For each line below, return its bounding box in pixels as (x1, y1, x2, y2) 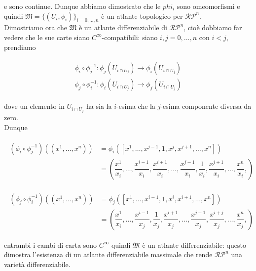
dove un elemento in (4, 101, 65, 111)
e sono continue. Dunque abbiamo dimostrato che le (4, 1, 161, 11)
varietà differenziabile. (4, 259, 71, 269)
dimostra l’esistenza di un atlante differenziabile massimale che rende (4, 249, 213, 260)
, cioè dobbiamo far (183, 22, 242, 33)
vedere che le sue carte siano (4, 32, 90, 42)
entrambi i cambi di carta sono (4, 239, 97, 250)
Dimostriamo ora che (4, 22, 67, 33)
